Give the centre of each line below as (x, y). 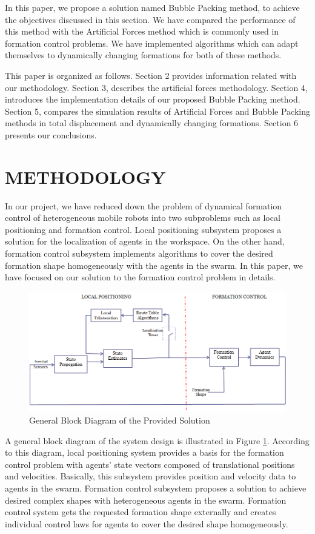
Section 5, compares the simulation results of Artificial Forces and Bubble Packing (157, 111)
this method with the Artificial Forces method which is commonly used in (142, 31)
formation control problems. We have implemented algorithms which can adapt (152, 43)
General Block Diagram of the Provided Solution (120, 420)
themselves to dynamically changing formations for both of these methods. (143, 55)
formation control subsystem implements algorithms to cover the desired (139, 253)
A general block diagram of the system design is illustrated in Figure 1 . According (157, 440)
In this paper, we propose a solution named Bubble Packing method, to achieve (152, 7)
